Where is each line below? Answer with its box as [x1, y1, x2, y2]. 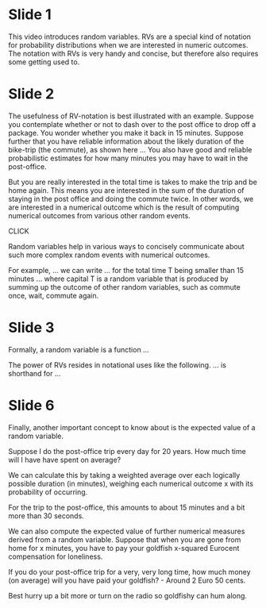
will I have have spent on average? [8, 455, 121, 464]
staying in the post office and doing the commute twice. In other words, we [8, 194, 254, 203]
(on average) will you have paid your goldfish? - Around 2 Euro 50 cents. [8, 575, 246, 585]
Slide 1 [8, 6, 52, 24]
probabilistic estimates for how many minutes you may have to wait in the [8, 153, 249, 163]
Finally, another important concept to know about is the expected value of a [8, 422, 256, 432]
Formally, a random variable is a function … [8, 344, 149, 354]
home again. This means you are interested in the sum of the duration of [8, 185, 245, 195]
